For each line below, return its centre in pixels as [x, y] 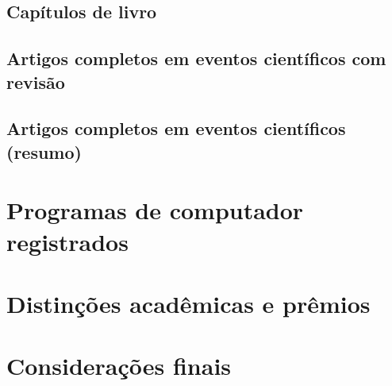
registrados [67, 241]
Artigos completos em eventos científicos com [196, 58]
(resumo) [44, 151]
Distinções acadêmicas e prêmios [188, 303]
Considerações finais [119, 366]
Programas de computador [155, 210]
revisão [36, 81]
